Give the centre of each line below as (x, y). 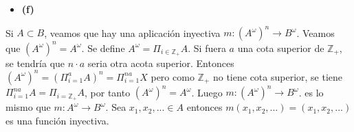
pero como (173, 76)
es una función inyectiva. (57, 120)
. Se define (103, 48)
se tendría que (35, 63)
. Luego (207, 92)
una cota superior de (281, 48)
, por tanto (108, 92)
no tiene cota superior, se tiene (278, 76)
